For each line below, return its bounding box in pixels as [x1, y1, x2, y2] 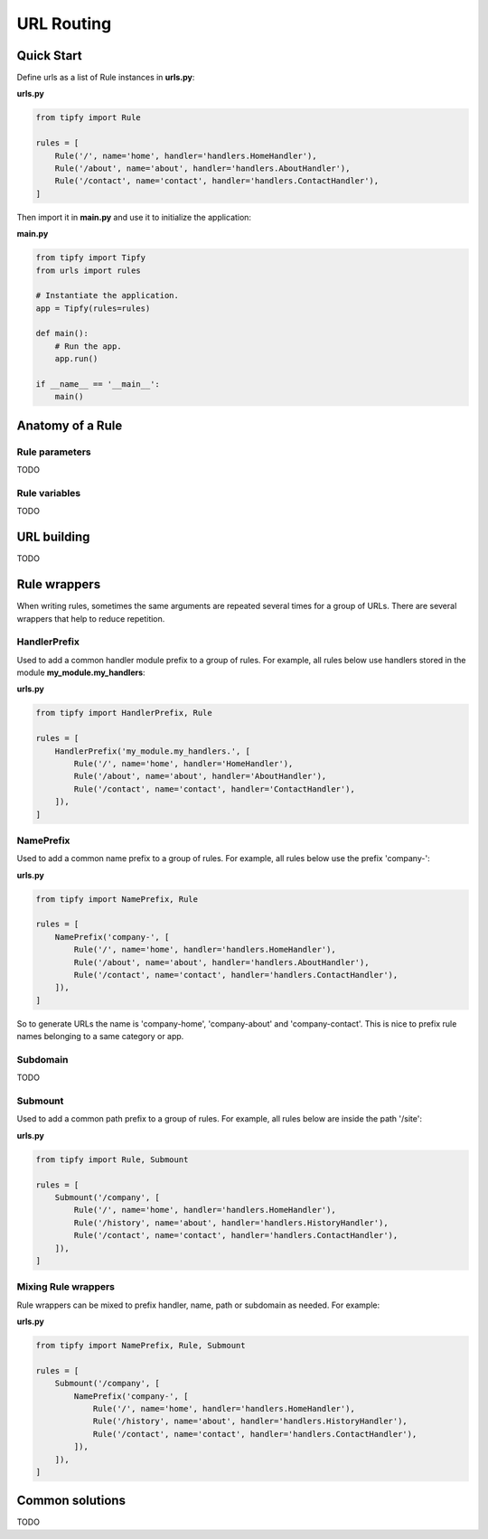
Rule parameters [16, 446, 91, 458]
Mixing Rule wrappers [16, 1281, 116, 1293]
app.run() [54, 353, 99, 364]
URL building [16, 530, 90, 545]
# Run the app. [54, 341, 122, 352]
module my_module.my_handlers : [16, 667, 145, 678]
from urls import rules [35, 265, 142, 276]
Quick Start [16, 48, 82, 63]
